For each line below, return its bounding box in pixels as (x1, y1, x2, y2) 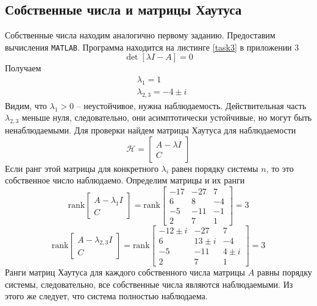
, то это (266, 162, 294, 174)
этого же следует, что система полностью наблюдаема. (5, 290, 208, 302)
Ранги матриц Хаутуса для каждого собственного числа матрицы (5, 266, 245, 279)
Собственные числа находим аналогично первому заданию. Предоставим (5, 29, 276, 41)
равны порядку (257, 266, 312, 279)
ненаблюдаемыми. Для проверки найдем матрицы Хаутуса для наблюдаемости (5, 124, 296, 137)
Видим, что (5, 99, 47, 112)
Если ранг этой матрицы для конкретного (5, 162, 158, 174)
